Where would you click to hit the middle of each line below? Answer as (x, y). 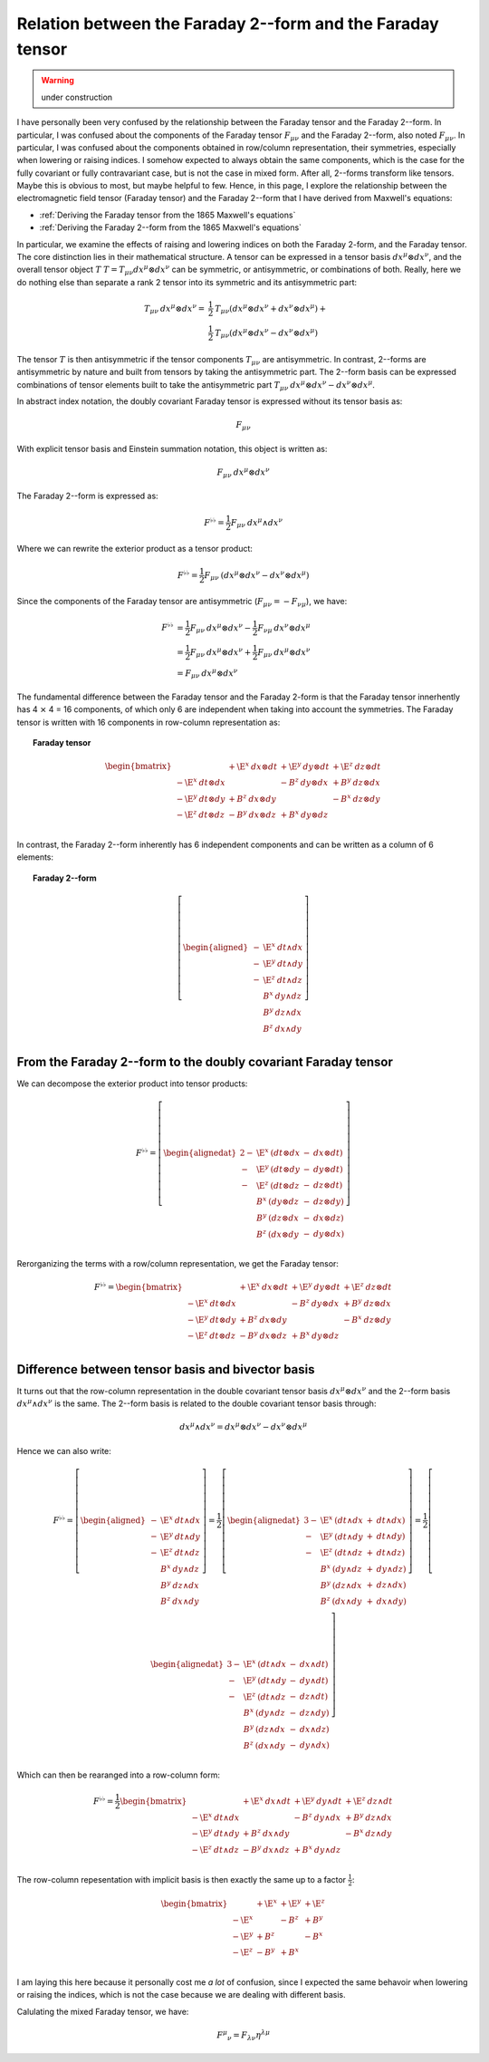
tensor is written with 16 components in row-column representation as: (149, 722)
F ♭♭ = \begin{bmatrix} (138, 1286)
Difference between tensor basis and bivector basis (166, 1369)
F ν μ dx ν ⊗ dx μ (284, 627)
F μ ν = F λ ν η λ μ (244, 2035)
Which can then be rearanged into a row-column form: (119, 1775)
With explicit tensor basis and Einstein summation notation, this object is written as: (172, 448)
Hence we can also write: (64, 1450)
